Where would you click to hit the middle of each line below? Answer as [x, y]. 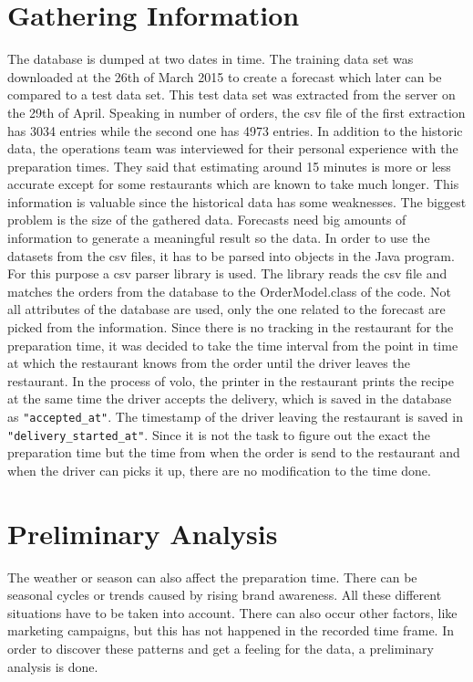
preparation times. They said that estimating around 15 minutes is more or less [229, 166]
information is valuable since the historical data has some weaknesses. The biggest [237, 201]
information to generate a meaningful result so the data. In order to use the [219, 238]
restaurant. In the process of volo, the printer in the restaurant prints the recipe [231, 380]
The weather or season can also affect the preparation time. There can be [212, 577]
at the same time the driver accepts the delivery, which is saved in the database [230, 399]
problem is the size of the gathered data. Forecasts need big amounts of [207, 220]
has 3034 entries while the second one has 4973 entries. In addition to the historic [235, 130]
